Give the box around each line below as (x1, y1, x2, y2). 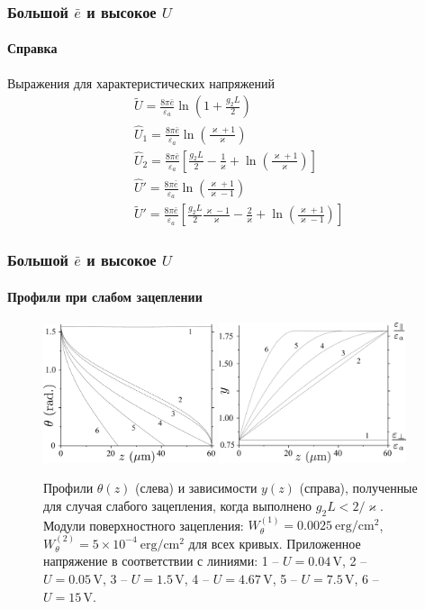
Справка (7, 39, 58, 58)
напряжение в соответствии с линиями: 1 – (43, 551, 279, 570)
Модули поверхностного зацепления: (43, 515, 244, 534)
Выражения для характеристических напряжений (7, 73, 275, 92)
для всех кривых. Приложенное (188, 533, 361, 552)
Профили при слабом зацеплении (7, 286, 203, 305)
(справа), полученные (299, 478, 418, 497)
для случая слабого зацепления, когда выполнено (43, 495, 312, 514)
